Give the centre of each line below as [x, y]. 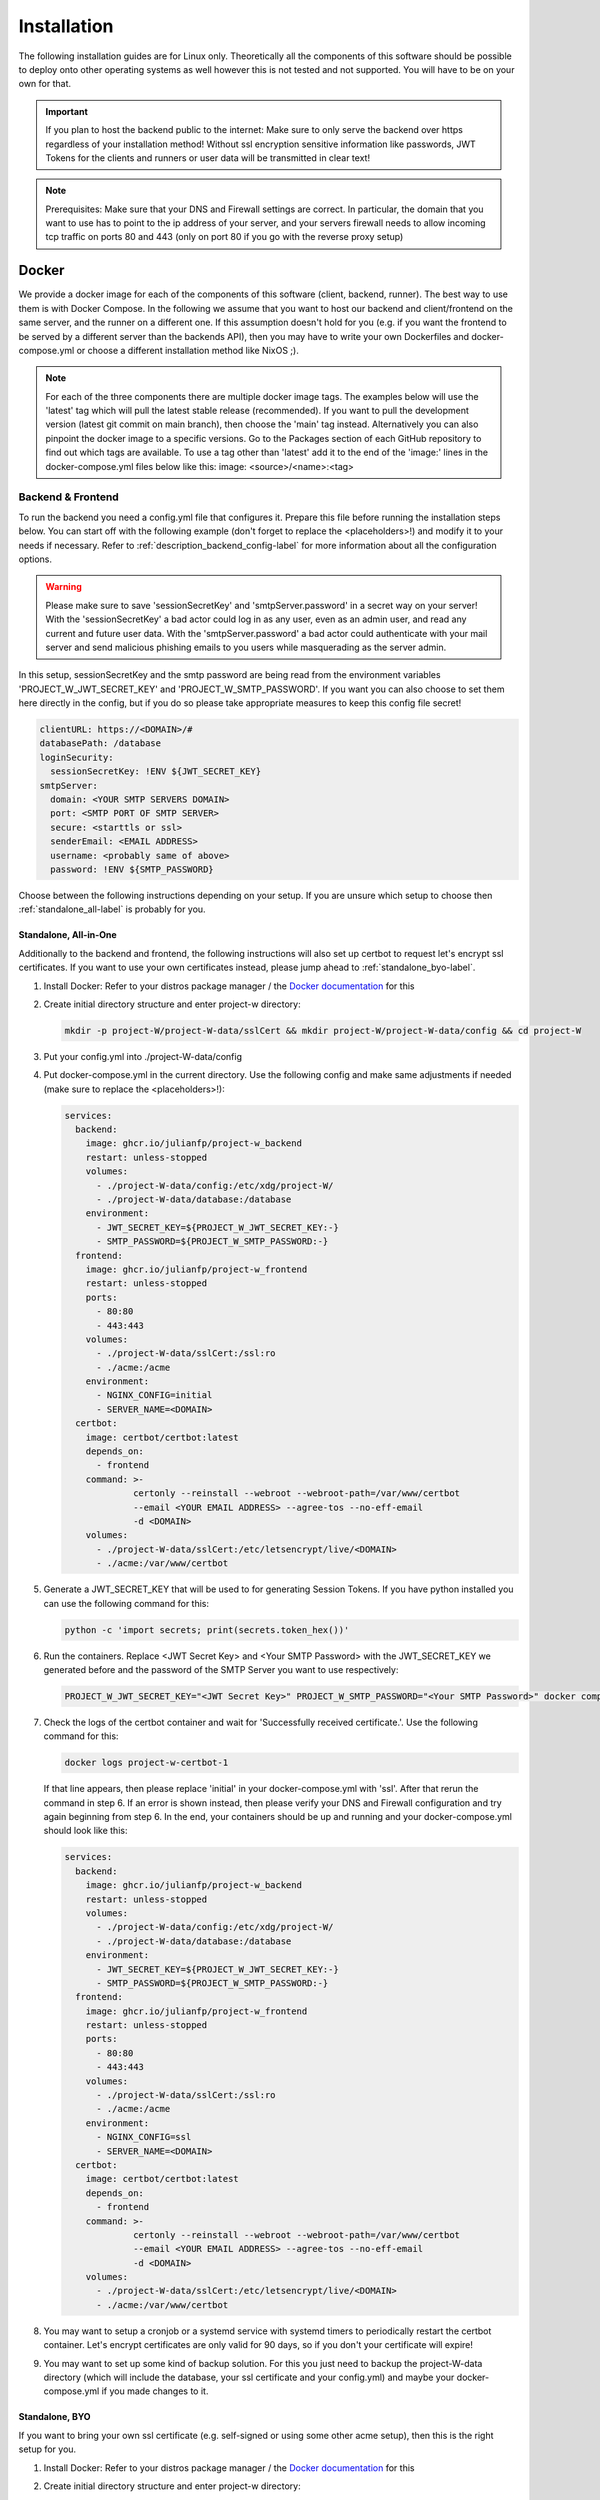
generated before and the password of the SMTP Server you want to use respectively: [221, 1669]
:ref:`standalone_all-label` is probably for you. [112, 909]
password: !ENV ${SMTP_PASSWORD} [132, 869]
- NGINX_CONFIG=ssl [144, 2137]
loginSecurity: [76, 757]
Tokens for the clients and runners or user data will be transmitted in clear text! [207, 157]
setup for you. [47, 2449]
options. [35, 559]
